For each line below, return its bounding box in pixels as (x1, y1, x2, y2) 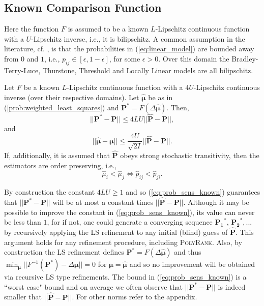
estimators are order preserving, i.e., (4, 160, 116, 170)
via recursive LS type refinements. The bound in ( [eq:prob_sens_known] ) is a (4, 271, 247, 282)
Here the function (4, 23, 59, 34)
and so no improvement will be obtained (129, 259, 255, 269)
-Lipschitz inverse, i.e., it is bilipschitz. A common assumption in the (31, 33, 245, 44)
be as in (148, 91, 173, 102)
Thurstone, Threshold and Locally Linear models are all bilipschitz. (42, 65, 253, 75)
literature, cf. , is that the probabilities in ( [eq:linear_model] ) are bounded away (4, 43, 254, 54)
